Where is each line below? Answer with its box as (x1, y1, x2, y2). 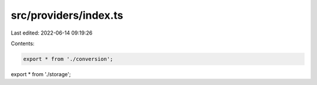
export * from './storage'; (11, 70, 71, 77)
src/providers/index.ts (11, 9, 123, 22)
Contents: (11, 40, 35, 47)
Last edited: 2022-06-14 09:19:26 (11, 29, 93, 36)
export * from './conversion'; (23, 56, 114, 62)
